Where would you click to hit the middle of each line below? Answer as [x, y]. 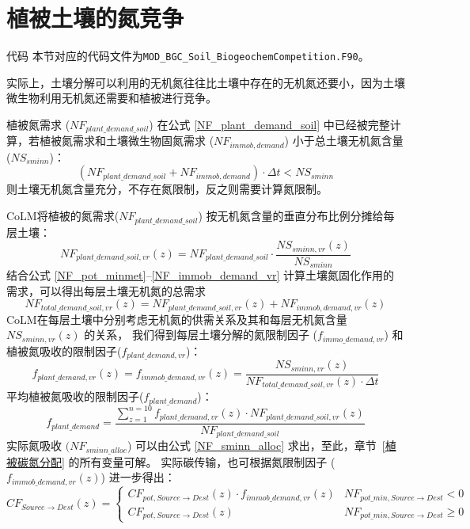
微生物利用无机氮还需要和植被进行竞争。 [112, 98]
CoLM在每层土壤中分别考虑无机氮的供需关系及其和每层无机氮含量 [177, 319]
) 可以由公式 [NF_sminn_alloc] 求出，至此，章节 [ [256, 445]
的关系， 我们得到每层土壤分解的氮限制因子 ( [201, 335]
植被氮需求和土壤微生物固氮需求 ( [127, 141]
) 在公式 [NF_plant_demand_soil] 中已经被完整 [269, 124]
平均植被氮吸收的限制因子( [75, 396]
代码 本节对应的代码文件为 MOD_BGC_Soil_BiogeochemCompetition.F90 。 [188, 56]
